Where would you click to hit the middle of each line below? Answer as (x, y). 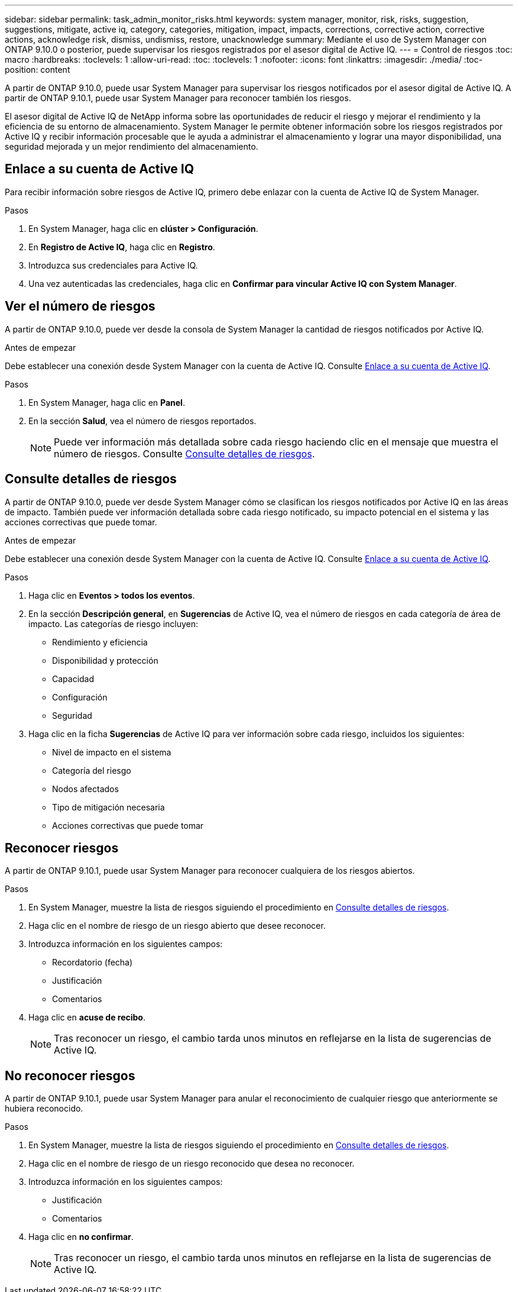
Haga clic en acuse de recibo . (87, 1018)
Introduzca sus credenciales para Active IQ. (113, 265)
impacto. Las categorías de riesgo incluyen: (114, 624)
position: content (38, 70)
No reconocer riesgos (70, 1075)
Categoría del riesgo (92, 770)
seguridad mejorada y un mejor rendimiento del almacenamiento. (132, 146)
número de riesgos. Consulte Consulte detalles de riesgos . (184, 453)
